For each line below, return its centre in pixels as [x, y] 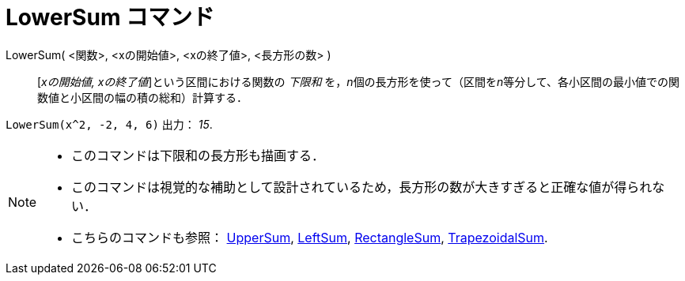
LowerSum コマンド [110, 17]
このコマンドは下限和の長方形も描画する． [198, 155]
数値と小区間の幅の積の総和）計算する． [142, 97]
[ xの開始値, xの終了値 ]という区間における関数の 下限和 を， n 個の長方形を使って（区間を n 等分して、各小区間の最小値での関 [359, 81]
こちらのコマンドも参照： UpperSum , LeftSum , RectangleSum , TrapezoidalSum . [310, 237]
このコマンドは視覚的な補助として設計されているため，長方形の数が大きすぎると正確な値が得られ [362, 187]
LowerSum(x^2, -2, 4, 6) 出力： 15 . [109, 124]
